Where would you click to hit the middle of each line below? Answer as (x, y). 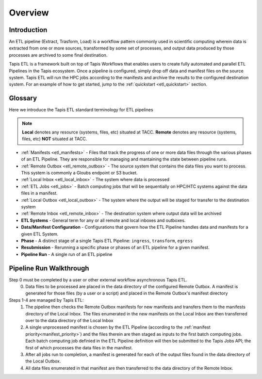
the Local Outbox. (43, 361)
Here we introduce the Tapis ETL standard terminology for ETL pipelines (81, 110)
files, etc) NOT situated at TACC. (55, 139)
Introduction (28, 30)
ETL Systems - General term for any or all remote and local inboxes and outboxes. (103, 220)
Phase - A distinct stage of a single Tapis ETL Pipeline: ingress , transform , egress (107, 241)
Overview (29, 13)
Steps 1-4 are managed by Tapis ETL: (46, 300)
